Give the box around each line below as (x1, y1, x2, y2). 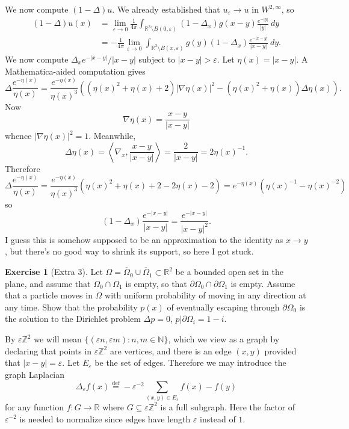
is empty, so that (125, 277, 187, 289)
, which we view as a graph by (168, 333, 280, 345)
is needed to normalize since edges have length (19, 412, 191, 425)
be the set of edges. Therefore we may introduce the (94, 356, 286, 369)
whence (5, 129, 32, 142)
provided (264, 344, 297, 357)
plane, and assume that (5, 277, 91, 289)
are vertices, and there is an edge (110, 344, 232, 357)
